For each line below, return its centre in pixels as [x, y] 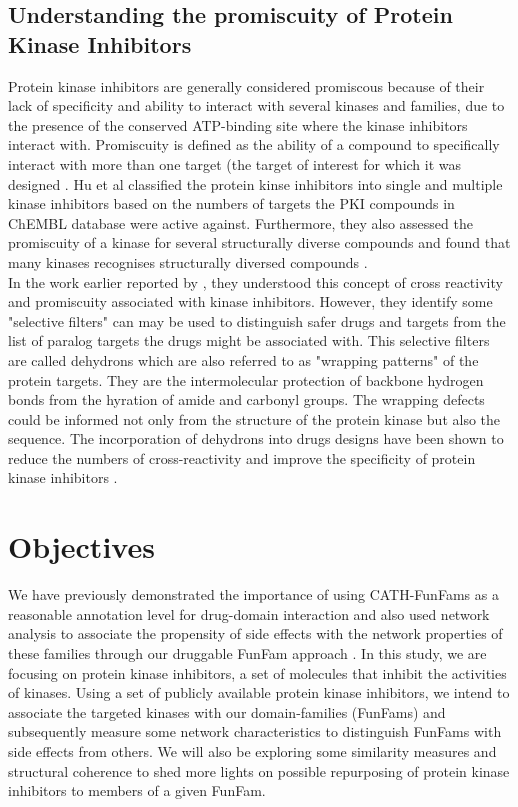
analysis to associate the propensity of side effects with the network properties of [255, 633]
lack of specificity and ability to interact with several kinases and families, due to [256, 105]
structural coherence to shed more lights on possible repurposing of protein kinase [259, 770]
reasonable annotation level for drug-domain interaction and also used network [249, 613]
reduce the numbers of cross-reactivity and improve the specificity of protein [242, 457]
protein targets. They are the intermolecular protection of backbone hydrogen [246, 379]
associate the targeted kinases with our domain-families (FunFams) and [227, 711]
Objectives [81, 546]
